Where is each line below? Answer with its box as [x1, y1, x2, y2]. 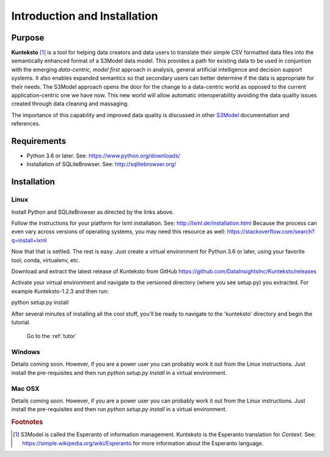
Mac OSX [11, 384, 40, 393]
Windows [11, 348, 40, 357]
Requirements [11, 136, 67, 146]
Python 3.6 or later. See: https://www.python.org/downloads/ [26, 152, 180, 159]
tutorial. [11, 319, 31, 326]
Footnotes [11, 418, 43, 426]
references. [11, 120, 41, 127]
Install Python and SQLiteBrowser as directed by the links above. [11, 208, 174, 216]
